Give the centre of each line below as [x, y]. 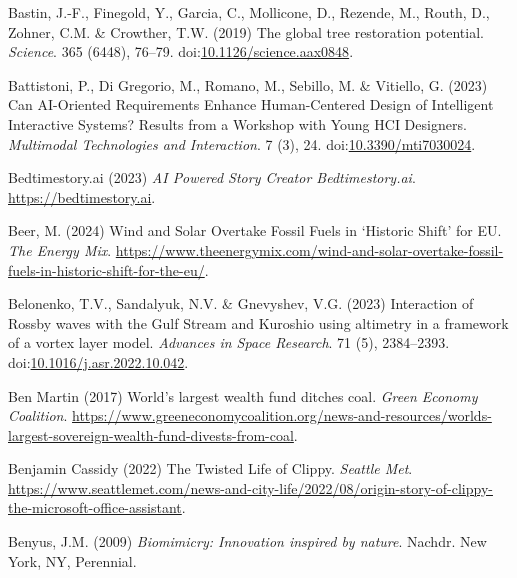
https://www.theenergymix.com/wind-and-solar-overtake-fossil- [309, 249]
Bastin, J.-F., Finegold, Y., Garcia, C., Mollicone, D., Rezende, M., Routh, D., [249, 12]
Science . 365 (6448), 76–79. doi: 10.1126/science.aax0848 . [181, 51]
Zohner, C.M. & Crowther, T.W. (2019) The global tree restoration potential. [246, 31]
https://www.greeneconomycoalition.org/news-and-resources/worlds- [282, 415]
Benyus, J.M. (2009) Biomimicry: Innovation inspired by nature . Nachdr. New [247, 541]
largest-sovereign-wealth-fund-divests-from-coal [151, 434]
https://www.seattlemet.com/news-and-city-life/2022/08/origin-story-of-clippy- [250, 487]
